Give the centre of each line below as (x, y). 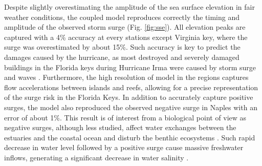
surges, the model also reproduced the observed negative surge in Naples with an (131, 107)
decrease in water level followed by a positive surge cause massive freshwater (124, 147)
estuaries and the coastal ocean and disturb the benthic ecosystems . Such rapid (130, 137)
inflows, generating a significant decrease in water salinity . (96, 157)
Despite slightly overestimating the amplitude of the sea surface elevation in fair (129, 7)
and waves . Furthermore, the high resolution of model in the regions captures (126, 77)
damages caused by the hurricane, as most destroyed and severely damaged (122, 57)
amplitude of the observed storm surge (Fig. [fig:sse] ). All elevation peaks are (125, 27)
